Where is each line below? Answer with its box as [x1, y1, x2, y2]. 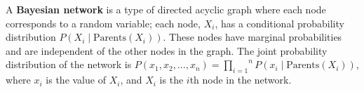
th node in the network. [189, 72, 292, 87]
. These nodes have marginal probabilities [163, 29, 342, 44]
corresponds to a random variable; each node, [6, 15, 201, 30]
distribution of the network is [6, 57, 132, 72]
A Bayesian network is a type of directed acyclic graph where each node [6, 2, 326, 16]
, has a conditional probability [215, 15, 344, 30]
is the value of [46, 72, 106, 87]
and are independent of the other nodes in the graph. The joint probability [6, 43, 328, 58]
